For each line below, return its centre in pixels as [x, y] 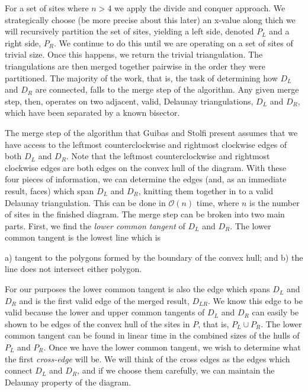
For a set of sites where [47, 8]
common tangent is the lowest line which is [83, 237]
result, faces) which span [49, 190]
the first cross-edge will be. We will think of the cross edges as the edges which [147, 358]
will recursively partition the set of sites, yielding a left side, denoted [129, 31]
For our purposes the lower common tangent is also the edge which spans [137, 289]
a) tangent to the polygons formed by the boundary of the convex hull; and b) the [154, 257]
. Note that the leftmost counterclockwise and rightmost [168, 156]
